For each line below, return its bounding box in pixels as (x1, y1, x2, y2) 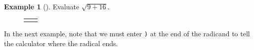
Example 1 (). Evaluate (4, 1, 80, 11)
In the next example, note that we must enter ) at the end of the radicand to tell (4, 28, 250, 38)
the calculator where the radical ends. (4, 38, 118, 48)
